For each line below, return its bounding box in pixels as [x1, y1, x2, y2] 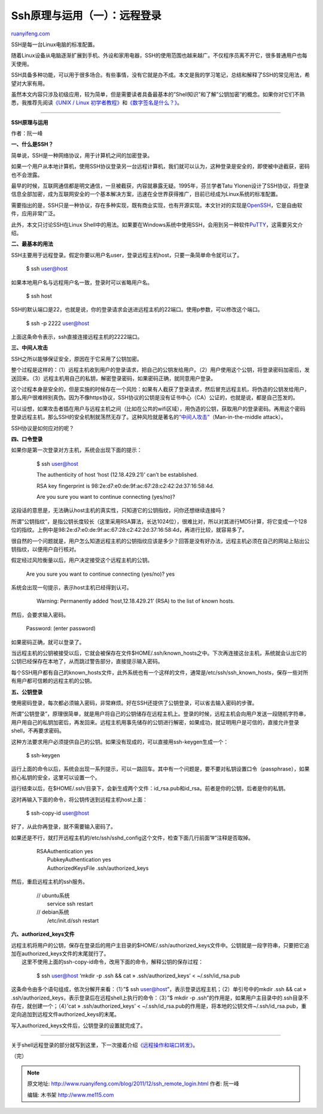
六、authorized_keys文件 [11, 931, 75, 938]
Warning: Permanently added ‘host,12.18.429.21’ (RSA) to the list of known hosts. [36, 597, 235, 605]
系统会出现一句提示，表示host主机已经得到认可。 [11, 584, 132, 591]
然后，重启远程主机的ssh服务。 [11, 878, 89, 886]
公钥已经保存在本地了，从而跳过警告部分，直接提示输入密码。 [11, 658, 163, 665]
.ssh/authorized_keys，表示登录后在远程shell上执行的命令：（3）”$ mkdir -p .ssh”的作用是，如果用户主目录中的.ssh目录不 [11, 994, 309, 1001]
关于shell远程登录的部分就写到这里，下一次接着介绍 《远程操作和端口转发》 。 [11, 1041, 199, 1049]
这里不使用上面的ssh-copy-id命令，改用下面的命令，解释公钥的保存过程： [22, 958, 203, 965]
